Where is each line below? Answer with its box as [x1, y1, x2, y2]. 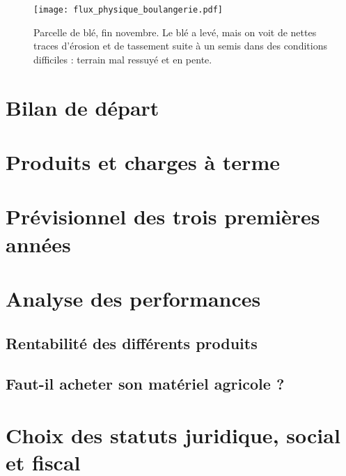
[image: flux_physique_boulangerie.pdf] [33, 5, 223, 15]
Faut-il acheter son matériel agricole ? [6, 373, 285, 394]
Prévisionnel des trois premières [6, 202, 320, 231]
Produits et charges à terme [6, 148, 280, 176]
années [6, 229, 71, 258]
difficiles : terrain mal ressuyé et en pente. [33, 52, 212, 66]
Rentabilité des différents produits [6, 332, 258, 353]
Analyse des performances [6, 284, 261, 312]
